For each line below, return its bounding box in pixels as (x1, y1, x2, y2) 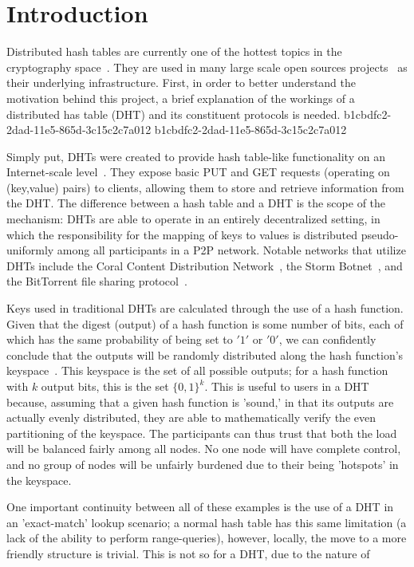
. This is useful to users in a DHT (204, 378, 369, 394)
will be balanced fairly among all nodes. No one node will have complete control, (6, 440, 401, 457)
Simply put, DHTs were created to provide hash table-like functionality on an (6, 148, 385, 164)
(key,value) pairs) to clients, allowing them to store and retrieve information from (6, 179, 404, 195)
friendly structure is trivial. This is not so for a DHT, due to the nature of (6, 545, 370, 561)
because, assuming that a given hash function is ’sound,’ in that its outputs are (6, 393, 394, 410)
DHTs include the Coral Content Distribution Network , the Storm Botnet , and (6, 257, 403, 274)
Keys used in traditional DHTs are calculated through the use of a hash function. (6, 300, 404, 317)
